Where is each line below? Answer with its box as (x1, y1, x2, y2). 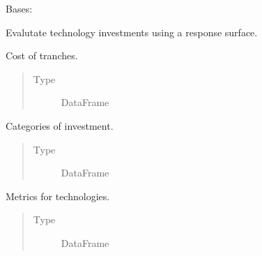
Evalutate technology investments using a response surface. (6, 24, 258, 39)
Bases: (6, 1, 33, 15)
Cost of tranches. (6, 48, 78, 63)
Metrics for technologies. (6, 188, 110, 203)
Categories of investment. (6, 118, 114, 133)
